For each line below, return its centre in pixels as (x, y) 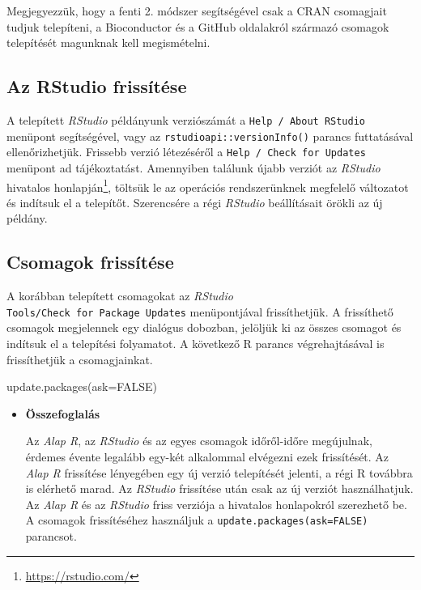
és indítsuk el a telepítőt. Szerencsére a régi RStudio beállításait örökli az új (195, 202)
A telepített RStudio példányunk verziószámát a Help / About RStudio (186, 119)
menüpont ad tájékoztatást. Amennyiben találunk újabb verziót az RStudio (193, 167)
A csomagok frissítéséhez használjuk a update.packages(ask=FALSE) (197, 520)
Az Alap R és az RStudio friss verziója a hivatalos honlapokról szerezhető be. (216, 504)
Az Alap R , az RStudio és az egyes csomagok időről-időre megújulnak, (199, 441)
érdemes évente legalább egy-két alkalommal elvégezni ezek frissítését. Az (207, 456)
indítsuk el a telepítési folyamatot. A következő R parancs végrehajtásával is (196, 344)
